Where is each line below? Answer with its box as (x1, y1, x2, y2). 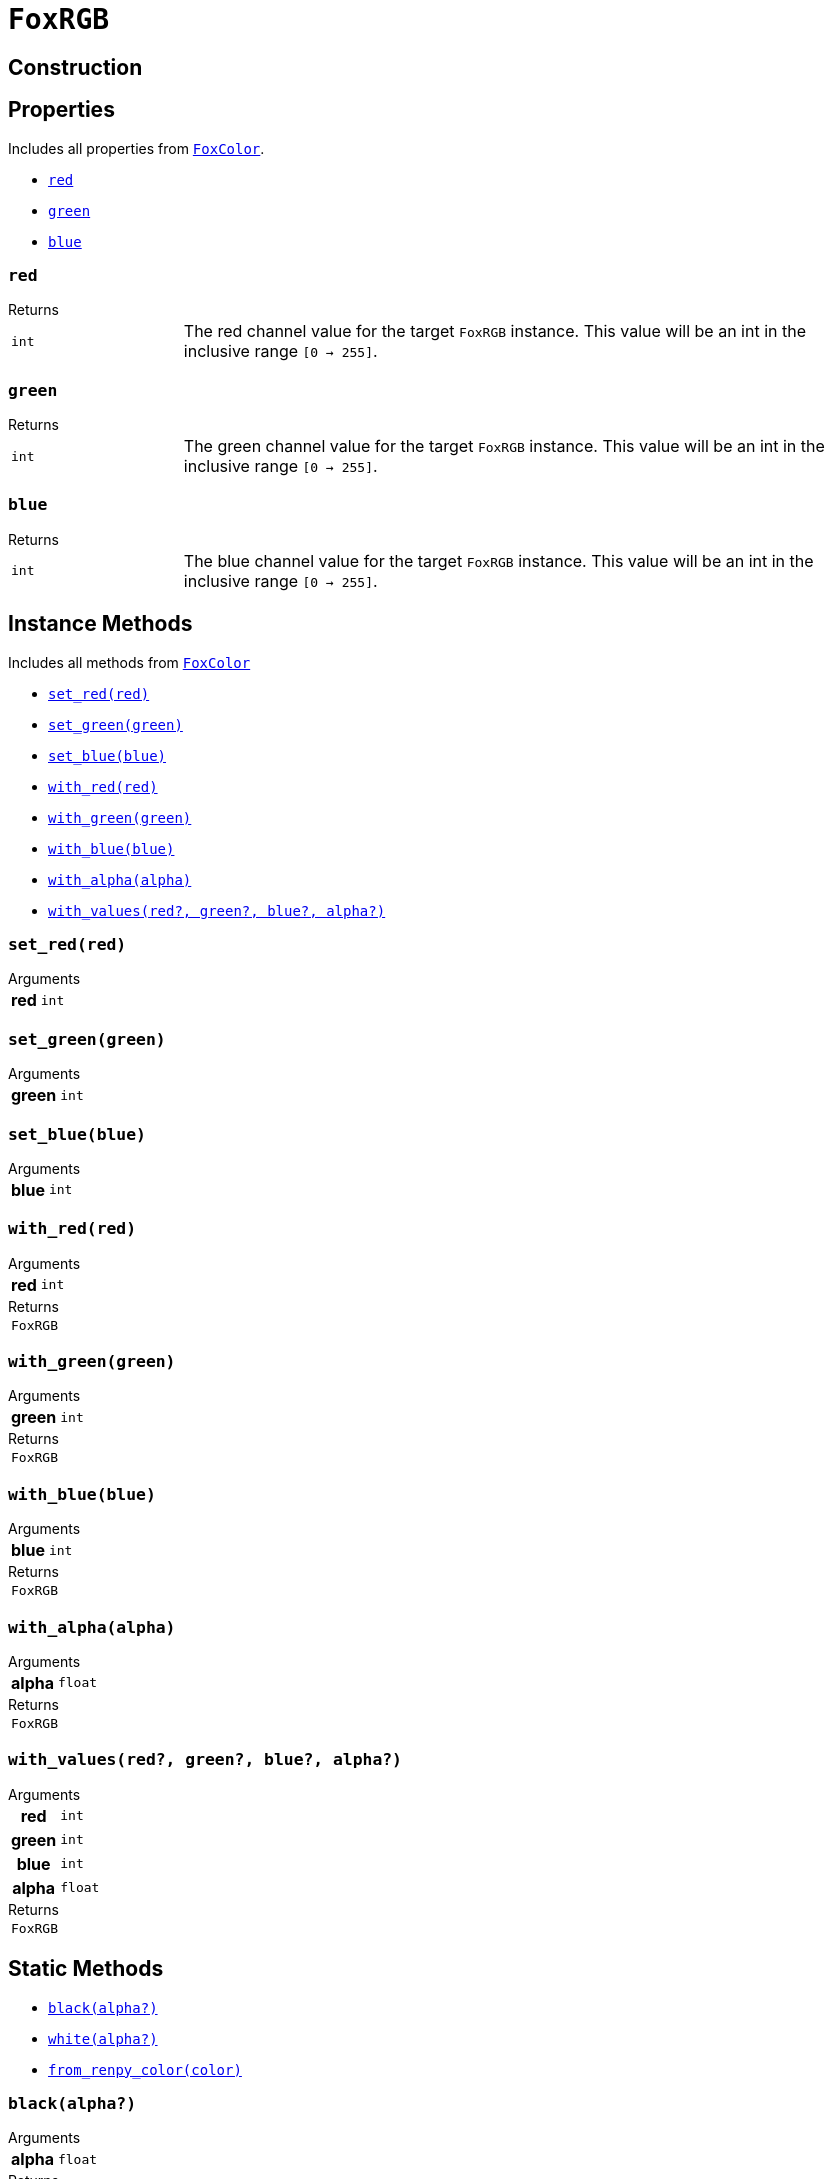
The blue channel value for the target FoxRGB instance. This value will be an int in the (183, 550, 814, 571)
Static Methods (8, 1956, 164, 1982)
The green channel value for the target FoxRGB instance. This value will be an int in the (183, 436, 825, 457)
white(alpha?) (48, 2030, 158, 2047)
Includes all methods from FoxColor (8, 653, 251, 671)
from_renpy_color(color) (48, 2061, 242, 2078)
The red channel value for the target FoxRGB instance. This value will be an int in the (183, 321, 807, 342)
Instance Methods (8, 611, 193, 637)
